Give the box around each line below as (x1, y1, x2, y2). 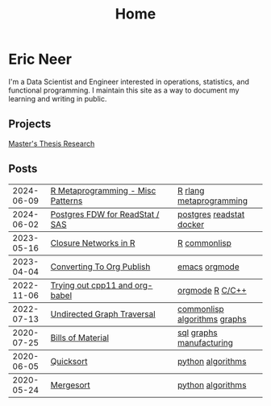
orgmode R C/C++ (177, 284, 248, 296)
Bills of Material (50, 332, 109, 343)
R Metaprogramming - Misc (50, 184, 156, 196)
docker (177, 218, 204, 230)
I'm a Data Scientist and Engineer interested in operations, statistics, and (8, 77, 250, 86)
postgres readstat (177, 209, 245, 220)
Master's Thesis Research (8, 139, 95, 148)
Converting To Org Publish (50, 261, 151, 272)
